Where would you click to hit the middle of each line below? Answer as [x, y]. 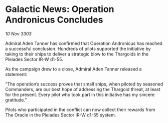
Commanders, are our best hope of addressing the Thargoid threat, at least [83, 89]
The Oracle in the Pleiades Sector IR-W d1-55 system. [61, 115]
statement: [16, 74]
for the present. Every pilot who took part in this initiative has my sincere [80, 94]
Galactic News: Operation [60, 9]
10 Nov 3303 [18, 33]
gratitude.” [16, 100]
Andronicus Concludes [54, 20]
